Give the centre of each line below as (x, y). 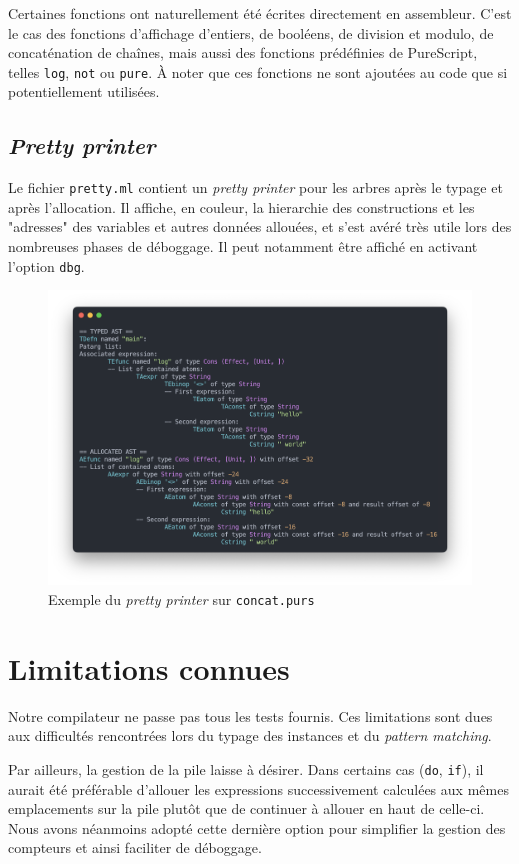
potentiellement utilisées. (84, 91)
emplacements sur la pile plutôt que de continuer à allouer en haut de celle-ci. (246, 808)
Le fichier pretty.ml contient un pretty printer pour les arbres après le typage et (255, 187)
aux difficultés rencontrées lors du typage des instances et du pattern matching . (250, 735)
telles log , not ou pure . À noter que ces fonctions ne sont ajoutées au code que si (258, 71)
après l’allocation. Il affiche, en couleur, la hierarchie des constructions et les (241, 206)
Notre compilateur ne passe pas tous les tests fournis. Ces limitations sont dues (250, 715)
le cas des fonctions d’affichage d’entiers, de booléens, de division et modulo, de (251, 32)
